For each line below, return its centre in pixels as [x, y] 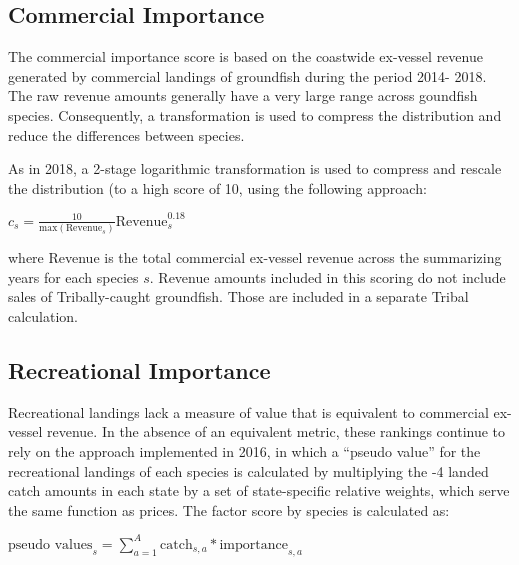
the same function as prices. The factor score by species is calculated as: [229, 509]
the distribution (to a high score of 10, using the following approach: [217, 187]
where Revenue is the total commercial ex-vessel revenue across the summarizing [255, 257]
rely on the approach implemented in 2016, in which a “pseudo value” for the [244, 450]
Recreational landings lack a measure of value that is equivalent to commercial [248, 411]
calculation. [43, 315]
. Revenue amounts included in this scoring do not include [327, 276]
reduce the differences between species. [126, 134]
